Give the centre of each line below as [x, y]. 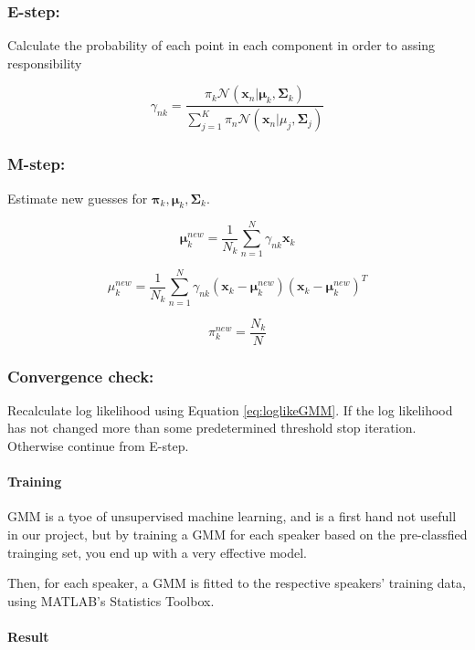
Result [28, 636]
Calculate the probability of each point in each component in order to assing [222, 45]
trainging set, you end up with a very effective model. [157, 552]
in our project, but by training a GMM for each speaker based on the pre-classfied [237, 534]
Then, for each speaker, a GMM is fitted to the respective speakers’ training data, [237, 583]
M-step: [37, 164]
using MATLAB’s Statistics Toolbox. [111, 600]
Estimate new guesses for [78, 198]
